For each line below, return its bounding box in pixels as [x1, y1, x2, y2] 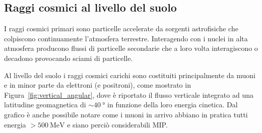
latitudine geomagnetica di [4, 99, 86, 110]
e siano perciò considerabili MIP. [67, 119, 168, 129]
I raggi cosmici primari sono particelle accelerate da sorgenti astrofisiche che [4, 23, 238, 34]
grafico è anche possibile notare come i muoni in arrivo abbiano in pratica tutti [4, 109, 248, 119]
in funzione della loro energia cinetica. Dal [107, 99, 238, 110]
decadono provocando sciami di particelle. [4, 52, 133, 63]
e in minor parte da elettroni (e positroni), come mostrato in [4, 80, 191, 90]
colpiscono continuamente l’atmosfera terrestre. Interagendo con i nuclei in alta [4, 33, 248, 43]
